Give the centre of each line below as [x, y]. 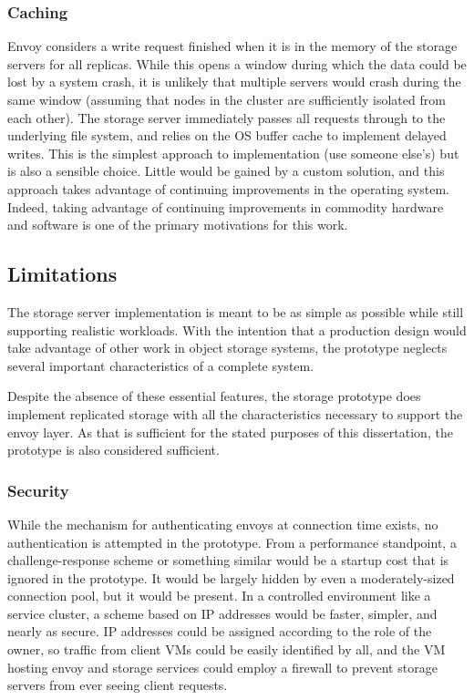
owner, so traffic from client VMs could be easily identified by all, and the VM [227, 649]
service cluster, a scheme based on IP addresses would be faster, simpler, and [222, 613]
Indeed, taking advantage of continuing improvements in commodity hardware [226, 206]
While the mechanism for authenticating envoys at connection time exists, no [223, 524]
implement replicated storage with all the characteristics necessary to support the [235, 413]
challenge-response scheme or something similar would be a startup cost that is [228, 560]
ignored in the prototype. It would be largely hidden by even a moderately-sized [231, 577]
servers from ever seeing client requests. [118, 685]
